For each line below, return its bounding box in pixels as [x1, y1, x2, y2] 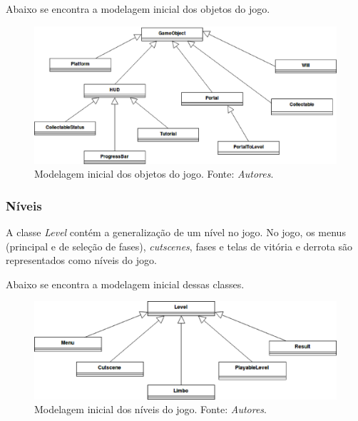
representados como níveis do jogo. [6, 253, 157, 268]
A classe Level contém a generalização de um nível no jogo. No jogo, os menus [6, 224, 346, 239]
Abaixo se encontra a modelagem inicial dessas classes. [6, 276, 245, 291]
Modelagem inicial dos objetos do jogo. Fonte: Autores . [34, 166, 274, 181]
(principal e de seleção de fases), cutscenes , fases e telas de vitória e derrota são [6, 238, 353, 253]
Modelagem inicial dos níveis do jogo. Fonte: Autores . [34, 402, 267, 417]
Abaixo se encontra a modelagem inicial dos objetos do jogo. [6, 1, 270, 16]
